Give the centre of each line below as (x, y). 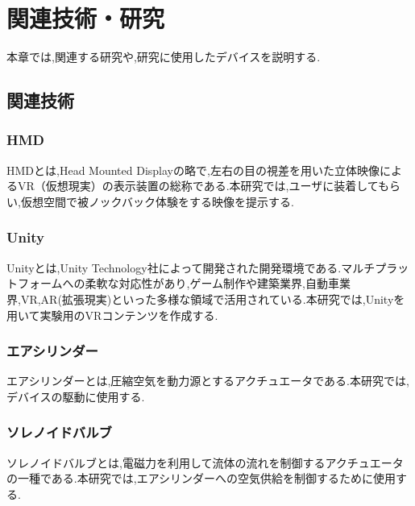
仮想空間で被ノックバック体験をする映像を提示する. (157, 201)
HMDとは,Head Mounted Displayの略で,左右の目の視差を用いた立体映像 (193, 170)
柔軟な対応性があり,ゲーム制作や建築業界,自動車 (212, 283)
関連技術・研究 (86, 18)
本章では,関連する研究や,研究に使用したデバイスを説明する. (164, 57)
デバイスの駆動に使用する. (76, 396)
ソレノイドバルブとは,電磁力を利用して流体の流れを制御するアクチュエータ (205, 462)
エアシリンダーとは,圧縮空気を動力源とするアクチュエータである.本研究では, (208, 381)
